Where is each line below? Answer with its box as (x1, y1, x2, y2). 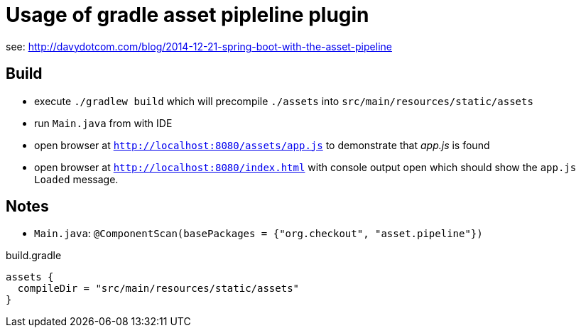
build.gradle (6, 249, 62, 262)
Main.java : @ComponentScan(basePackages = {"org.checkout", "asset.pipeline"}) (34, 227, 483, 240)
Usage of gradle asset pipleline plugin (6, 3, 369, 27)
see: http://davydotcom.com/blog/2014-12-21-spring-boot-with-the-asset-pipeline (6, 40, 392, 53)
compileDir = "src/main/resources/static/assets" (17, 283, 300, 295)
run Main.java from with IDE (34, 116, 173, 129)
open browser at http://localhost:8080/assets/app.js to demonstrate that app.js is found (34, 138, 490, 151)
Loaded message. (34, 173, 119, 185)
